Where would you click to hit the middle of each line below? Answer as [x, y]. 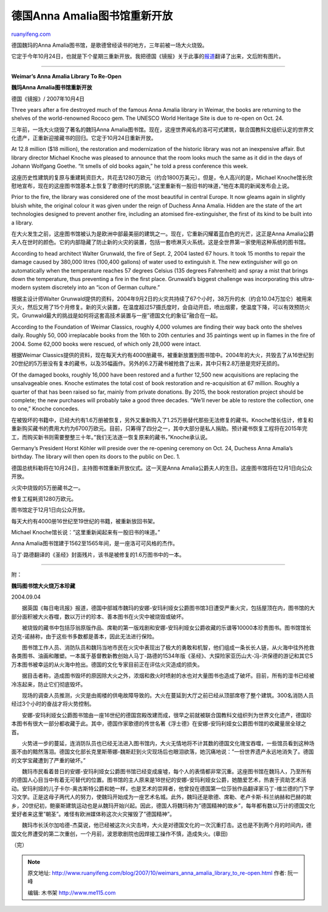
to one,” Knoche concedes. [45, 409]
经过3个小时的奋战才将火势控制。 [53, 704]
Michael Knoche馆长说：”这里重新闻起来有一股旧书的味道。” [86, 532]
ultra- [307, 279]
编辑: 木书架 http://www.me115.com [72, 893]
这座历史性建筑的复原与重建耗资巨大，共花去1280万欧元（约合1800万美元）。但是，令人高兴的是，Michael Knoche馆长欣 [162, 177]
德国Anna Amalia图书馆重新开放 [92, 16]
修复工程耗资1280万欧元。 [44, 498]
